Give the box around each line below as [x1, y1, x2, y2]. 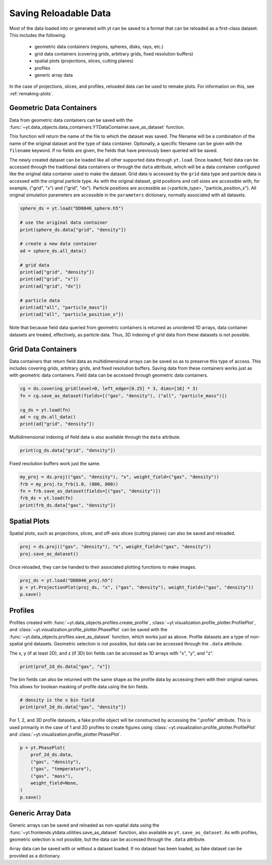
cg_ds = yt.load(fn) [20, 407, 71, 413]
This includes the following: [9, 32, 66, 38]
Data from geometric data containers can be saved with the [9, 117, 133, 123]
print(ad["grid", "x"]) [20, 276, 79, 282]
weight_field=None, [30, 780, 79, 786]
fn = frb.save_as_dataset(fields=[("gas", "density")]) [20, 488, 161, 494]
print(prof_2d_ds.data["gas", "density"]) [20, 704, 126, 710]
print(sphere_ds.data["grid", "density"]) [20, 227, 126, 232]
